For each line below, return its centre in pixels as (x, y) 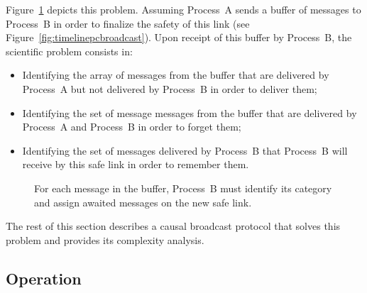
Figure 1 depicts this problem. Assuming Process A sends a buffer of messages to (183, 9)
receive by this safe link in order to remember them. (136, 164)
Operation (44, 278)
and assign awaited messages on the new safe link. (143, 202)
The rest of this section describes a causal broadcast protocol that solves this (173, 226)
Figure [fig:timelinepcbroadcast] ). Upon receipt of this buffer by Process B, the (179, 37)
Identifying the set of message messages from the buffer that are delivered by (190, 112)
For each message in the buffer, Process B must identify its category (183, 188)
